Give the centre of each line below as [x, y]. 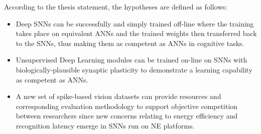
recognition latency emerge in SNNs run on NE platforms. [105, 125]
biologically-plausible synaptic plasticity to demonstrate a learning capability [134, 69]
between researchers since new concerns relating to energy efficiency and [127, 116]
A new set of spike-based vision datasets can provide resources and [118, 96]
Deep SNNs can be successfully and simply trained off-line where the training [135, 23]
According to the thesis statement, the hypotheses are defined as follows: [116, 6]
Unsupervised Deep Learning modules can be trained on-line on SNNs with [132, 60]
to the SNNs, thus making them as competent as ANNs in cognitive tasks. [130, 43]
